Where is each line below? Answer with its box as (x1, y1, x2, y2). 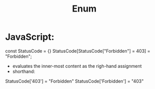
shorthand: (12, 68, 35, 74)
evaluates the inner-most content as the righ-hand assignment (12, 63, 142, 69)
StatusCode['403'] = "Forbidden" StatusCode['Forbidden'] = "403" (5, 78, 144, 84)
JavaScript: (5, 31, 55, 43)
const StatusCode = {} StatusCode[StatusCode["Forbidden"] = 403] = (5, 48, 150, 54)
